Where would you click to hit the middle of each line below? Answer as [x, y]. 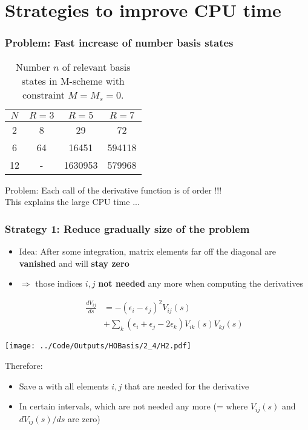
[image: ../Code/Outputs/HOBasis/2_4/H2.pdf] [98, 346]
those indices [59, 283]
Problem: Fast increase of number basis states [119, 43]
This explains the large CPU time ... [72, 202]
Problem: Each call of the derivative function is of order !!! [113, 190]
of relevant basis [96, 67]
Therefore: [24, 365]
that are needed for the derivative [187, 386]
